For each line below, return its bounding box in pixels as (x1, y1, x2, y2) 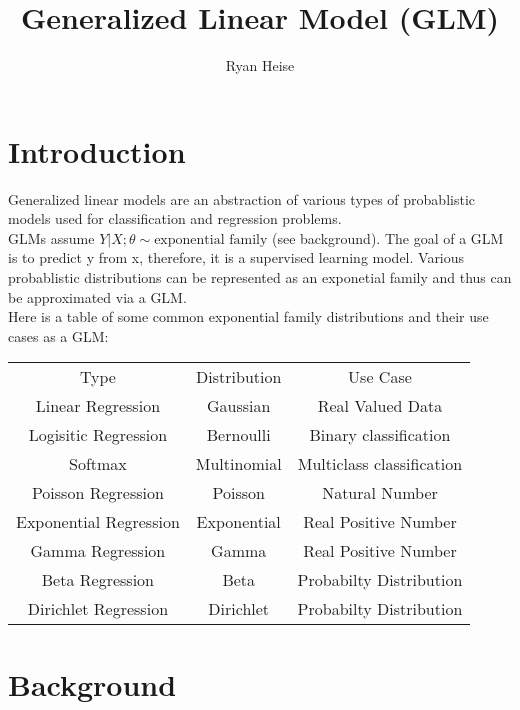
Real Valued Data (317, 394, 443, 418)
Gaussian (206, 394, 271, 418)
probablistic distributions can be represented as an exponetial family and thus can (8, 267, 512, 288)
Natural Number (322, 481, 438, 505)
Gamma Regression (30, 539, 166, 563)
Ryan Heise (225, 55, 295, 76)
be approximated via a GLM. (8, 286, 187, 307)
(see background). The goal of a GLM (272, 227, 504, 248)
